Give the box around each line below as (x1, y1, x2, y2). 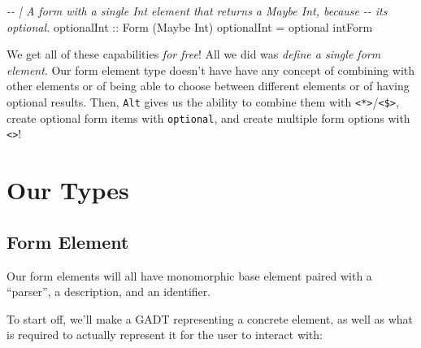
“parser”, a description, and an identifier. (7, 283, 211, 300)
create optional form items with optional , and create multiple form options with (7, 109, 410, 126)
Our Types (7, 173, 129, 207)
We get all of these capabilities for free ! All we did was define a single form (7, 46, 381, 63)
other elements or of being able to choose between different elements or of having (7, 77, 410, 94)
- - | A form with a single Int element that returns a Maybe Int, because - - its (7, 2, 388, 19)
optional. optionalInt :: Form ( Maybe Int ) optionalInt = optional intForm (7, 18, 373, 35)
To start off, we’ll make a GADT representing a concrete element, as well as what (7, 310, 413, 327)
